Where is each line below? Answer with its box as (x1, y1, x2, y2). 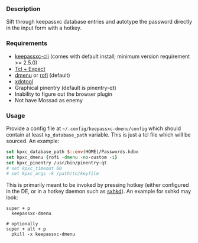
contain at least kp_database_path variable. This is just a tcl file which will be (6, 131, 191, 138)
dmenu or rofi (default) (14, 72, 70, 79)
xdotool (14, 77, 34, 85)
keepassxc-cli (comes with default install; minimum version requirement (14, 53, 190, 60)
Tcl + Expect (14, 65, 46, 72)
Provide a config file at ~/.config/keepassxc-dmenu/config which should (6, 125, 181, 132)
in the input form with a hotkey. (6, 24, 82, 31)
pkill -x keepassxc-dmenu (11, 231, 76, 238)
